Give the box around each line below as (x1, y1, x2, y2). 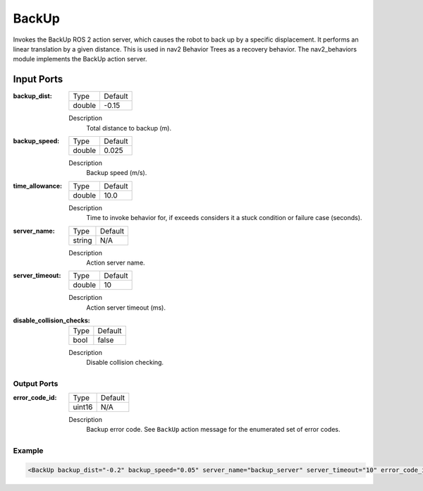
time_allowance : (13, 181, 63, 190)
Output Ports (13, 378, 59, 388)
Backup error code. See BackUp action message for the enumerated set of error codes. (86, 425, 341, 434)
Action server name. (86, 258, 145, 267)
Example (13, 446, 44, 456)
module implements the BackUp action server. (13, 55, 147, 63)
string (73, 235, 92, 245)
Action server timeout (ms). (86, 303, 166, 312)
